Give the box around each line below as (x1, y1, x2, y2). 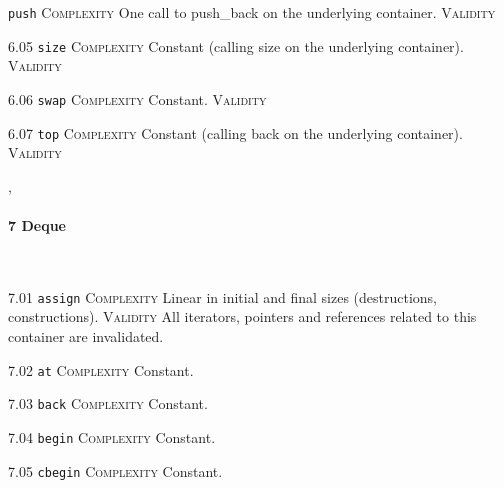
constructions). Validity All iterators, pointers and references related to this (8, 306, 477, 327)
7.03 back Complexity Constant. (8, 393, 208, 414)
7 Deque (8, 215, 66, 235)
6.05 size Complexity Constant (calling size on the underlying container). (8, 35, 464, 56)
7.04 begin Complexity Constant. (8, 426, 216, 447)
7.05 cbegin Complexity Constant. (8, 460, 223, 481)
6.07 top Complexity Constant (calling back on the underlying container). (8, 122, 463, 143)
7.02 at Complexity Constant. (8, 359, 194, 380)
